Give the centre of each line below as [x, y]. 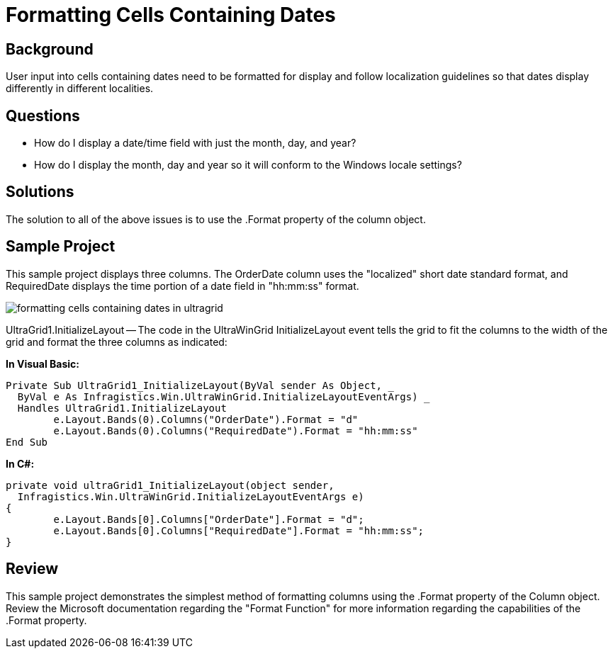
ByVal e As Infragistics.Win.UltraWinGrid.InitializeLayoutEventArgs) [218, 396]
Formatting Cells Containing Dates [171, 15]
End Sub [27, 442]
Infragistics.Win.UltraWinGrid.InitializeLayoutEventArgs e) [191, 496]
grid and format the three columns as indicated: [117, 342]
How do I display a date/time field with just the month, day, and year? [195, 143]
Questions [43, 115]
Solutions [40, 192]
